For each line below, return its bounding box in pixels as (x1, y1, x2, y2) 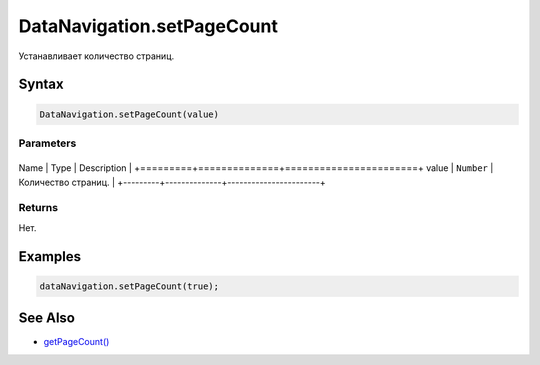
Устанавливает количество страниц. (18, 50, 175, 62)
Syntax (18, 76, 64, 93)
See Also (18, 310, 75, 327)
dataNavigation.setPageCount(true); (39, 280, 220, 292)
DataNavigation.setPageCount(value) (39, 108, 220, 120)
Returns (18, 201, 59, 215)
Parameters (18, 136, 77, 150)
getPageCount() (43, 336, 110, 348)
